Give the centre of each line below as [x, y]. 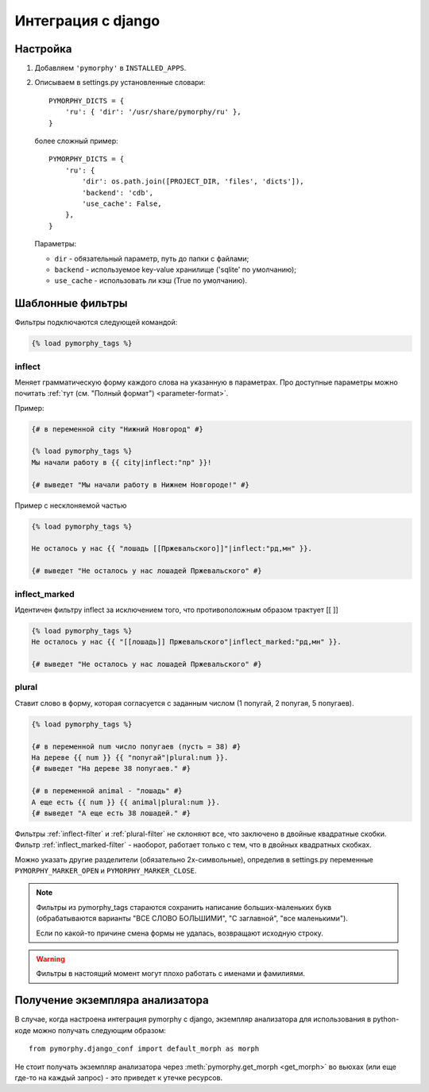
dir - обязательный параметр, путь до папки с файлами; [152, 258]
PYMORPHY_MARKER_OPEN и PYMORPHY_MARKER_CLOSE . [106, 871]
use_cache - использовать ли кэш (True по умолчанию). [151, 281]
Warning [50, 959]
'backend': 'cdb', [118, 192]
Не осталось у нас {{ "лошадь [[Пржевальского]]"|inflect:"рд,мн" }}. [172, 549]
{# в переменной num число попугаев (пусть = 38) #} [136, 746]
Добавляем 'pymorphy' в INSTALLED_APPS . [110, 68]
